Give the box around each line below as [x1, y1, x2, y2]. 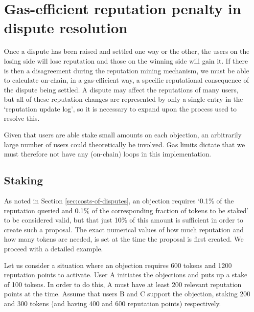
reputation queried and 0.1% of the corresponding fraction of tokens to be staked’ [4, 205, 249, 215]
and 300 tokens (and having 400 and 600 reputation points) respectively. [4, 298, 221, 308]
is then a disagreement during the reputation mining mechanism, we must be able [4, 65, 249, 75]
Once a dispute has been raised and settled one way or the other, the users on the [4, 46, 250, 56]
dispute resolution [4, 18, 128, 38]
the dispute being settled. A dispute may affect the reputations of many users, [4, 84, 238, 94]
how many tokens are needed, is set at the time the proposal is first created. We [4, 234, 244, 244]
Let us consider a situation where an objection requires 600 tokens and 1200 [4, 260, 232, 270]
